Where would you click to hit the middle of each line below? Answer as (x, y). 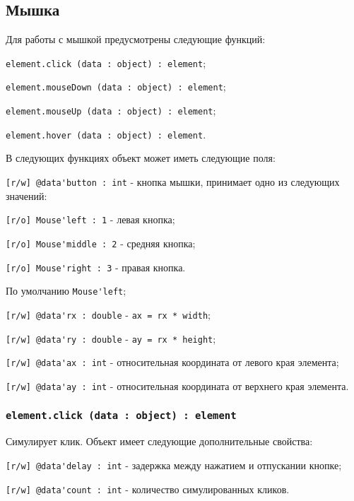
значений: (26, 195)
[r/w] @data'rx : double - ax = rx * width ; (108, 314)
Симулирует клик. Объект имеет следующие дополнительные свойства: (159, 441)
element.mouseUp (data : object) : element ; (111, 111)
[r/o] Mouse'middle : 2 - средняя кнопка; (101, 243)
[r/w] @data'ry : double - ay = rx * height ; (111, 338)
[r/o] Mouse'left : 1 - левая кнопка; (90, 219)
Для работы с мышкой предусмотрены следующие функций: (136, 39)
